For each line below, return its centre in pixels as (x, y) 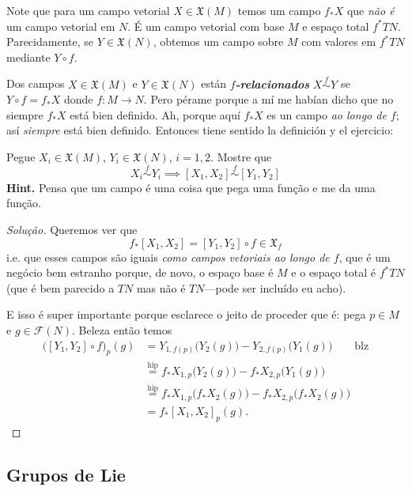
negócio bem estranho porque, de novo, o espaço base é (140, 272)
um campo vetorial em (61, 26)
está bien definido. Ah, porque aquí (155, 114)
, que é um (365, 257)
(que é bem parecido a (60, 287)
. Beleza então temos (122, 329)
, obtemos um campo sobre (218, 42)
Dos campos (36, 83)
